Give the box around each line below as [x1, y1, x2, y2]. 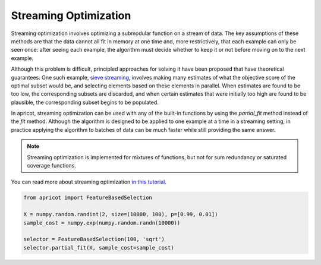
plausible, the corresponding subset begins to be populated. [11, 99, 159, 106]
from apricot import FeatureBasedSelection [23, 194, 153, 201]
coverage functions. [27, 162, 77, 169]
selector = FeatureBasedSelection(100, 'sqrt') [23, 236, 165, 243]
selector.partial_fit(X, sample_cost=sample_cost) [23, 244, 175, 251]
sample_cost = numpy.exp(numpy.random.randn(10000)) [23, 219, 181, 226]
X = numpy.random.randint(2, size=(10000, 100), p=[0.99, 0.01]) [23, 211, 218, 218]
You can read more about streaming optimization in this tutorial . [11, 178, 166, 185]
